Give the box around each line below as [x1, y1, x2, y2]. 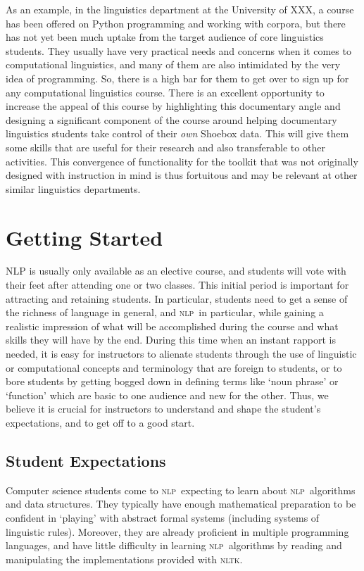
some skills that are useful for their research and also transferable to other [6, 139, 325, 154]
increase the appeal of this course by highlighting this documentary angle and [6, 99, 341, 113]
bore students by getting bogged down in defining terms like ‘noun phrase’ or [6, 374, 339, 389]
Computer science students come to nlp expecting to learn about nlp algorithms [6, 482, 356, 497]
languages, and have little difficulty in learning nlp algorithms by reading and [6, 538, 342, 553]
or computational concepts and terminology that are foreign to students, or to [6, 360, 342, 375]
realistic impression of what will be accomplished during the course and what [6, 318, 339, 333]
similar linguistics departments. [6, 181, 141, 196]
